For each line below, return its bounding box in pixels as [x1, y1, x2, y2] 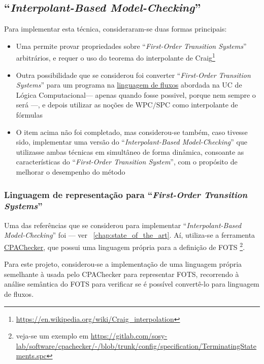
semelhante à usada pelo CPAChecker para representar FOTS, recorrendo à [4, 268, 239, 279]
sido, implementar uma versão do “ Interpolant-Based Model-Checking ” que [16, 136, 247, 147]
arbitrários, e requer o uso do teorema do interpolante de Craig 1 [16, 51, 215, 63]
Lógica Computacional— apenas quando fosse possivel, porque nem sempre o [16, 89, 256, 100]
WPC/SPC [135, 102, 171, 109]
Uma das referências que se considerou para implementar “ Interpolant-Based [4, 219, 242, 230]
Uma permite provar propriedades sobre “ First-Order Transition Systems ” [16, 40, 247, 51]
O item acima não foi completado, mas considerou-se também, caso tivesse [16, 126, 248, 137]
